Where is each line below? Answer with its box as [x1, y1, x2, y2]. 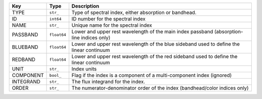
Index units [71, 66, 97, 72]
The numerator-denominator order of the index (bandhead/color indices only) [71, 85, 249, 91]
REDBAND [12, 56, 36, 63]
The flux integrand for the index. [71, 78, 146, 85]
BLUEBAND [12, 44, 38, 50]
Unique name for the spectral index [71, 22, 152, 29]
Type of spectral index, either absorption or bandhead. [71, 9, 196, 16]
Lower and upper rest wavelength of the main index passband [71, 28, 213, 35]
